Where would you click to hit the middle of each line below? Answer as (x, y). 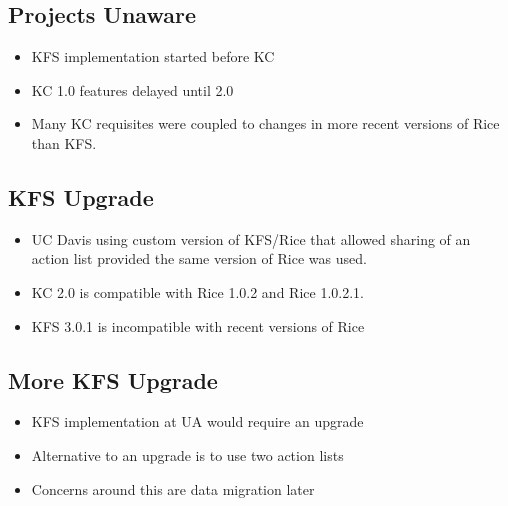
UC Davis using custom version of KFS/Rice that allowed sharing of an (251, 238)
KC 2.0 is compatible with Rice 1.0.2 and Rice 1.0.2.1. (197, 291)
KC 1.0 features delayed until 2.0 (132, 89)
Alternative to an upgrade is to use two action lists (187, 454)
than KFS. (64, 142)
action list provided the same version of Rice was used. (199, 258)
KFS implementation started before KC (153, 56)
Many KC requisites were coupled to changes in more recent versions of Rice (265, 123)
